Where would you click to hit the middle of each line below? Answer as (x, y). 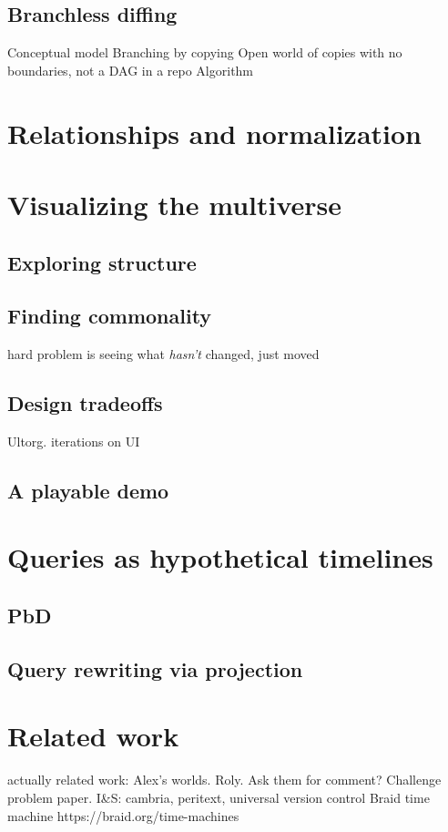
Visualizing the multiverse (175, 204)
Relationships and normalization (214, 133)
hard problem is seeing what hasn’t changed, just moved (163, 354)
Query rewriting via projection (155, 668)
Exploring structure (102, 262)
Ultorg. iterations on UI (74, 441)
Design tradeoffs (85, 403)
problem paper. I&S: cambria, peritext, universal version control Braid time (219, 797)
